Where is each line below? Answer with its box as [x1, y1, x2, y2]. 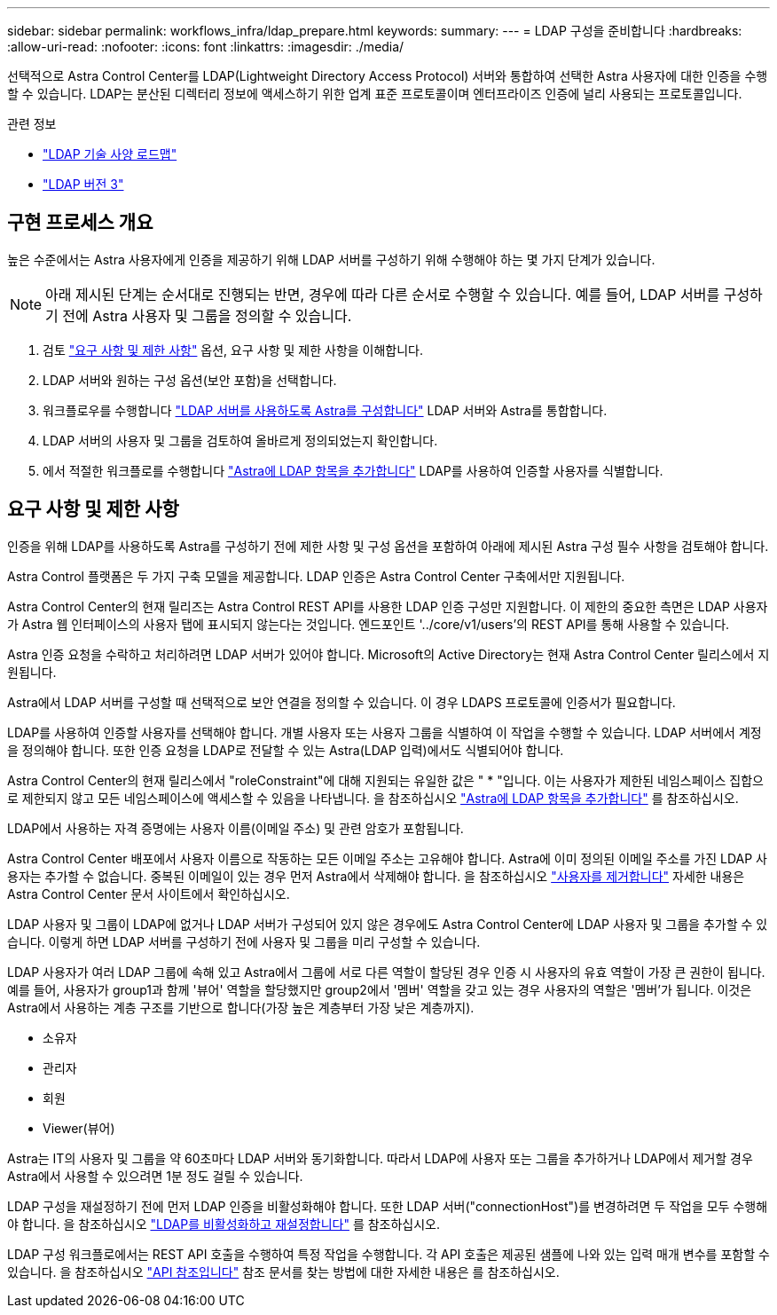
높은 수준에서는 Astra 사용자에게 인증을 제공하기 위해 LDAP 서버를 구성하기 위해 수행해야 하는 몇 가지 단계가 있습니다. [7, 251, 655, 267]
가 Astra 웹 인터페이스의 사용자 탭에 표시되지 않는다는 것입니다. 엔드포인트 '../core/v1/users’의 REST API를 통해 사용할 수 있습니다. [7, 616, 730, 632]
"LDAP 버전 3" [43, 177, 124, 192]
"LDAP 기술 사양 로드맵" [43, 146, 177, 161]
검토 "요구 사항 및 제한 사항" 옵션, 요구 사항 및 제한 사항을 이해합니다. [43, 342, 424, 358]
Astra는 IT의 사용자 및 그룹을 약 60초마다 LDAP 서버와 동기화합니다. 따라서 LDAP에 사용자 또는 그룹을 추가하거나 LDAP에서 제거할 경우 [7, 1150, 753, 1166]
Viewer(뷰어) [43, 1120, 115, 1136]
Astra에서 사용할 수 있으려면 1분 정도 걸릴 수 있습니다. [7, 1168, 303, 1184]
